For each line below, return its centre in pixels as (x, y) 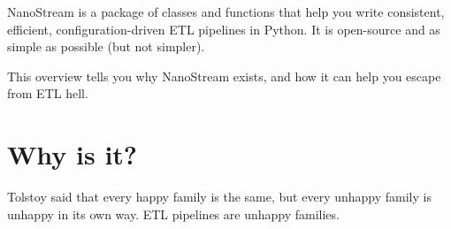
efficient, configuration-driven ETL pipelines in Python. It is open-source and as (224, 29)
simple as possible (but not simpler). (106, 46)
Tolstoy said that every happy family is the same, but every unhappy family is (219, 197)
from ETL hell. (48, 93)
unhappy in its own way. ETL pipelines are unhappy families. (173, 214)
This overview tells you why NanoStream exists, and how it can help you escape (224, 76)
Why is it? (73, 154)
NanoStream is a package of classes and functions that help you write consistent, (226, 11)
